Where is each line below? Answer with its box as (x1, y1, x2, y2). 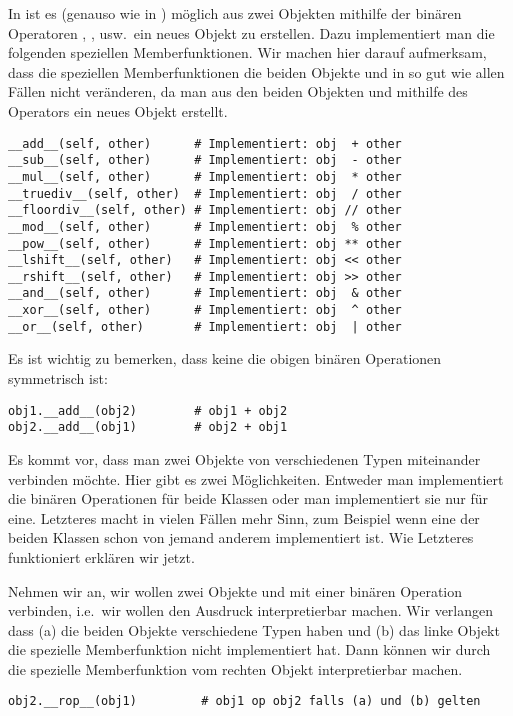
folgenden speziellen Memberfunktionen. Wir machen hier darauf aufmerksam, (8, 42, 487, 63)
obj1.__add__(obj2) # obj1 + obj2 (8, 403, 288, 418)
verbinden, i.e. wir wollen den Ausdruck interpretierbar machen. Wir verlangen (8, 600, 494, 621)
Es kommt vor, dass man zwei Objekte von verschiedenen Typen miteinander (8, 448, 481, 469)
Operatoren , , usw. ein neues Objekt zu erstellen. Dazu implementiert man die (8, 22, 495, 43)
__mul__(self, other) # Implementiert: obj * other (8, 169, 402, 184)
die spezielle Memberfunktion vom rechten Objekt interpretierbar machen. (8, 658, 463, 679)
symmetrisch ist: (8, 368, 108, 389)
